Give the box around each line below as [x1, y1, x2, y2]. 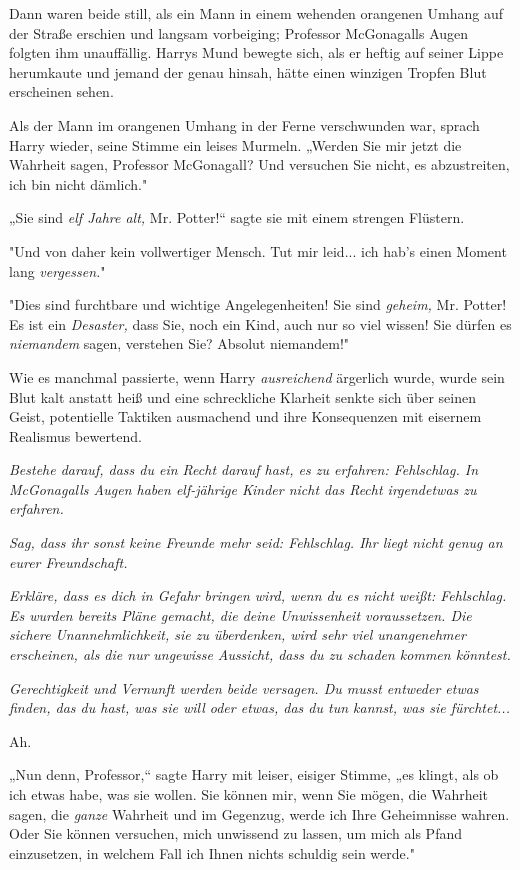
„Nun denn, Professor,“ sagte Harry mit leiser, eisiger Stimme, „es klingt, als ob [9, 764, 499, 785]
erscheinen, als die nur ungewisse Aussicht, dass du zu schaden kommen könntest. [9, 644, 511, 665]
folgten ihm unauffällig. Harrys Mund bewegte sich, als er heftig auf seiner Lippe [9, 42, 504, 63]
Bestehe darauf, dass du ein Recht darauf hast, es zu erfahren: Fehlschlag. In [9, 459, 479, 480]
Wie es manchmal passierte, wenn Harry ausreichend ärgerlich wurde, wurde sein [9, 366, 505, 387]
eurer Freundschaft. [9, 551, 128, 572]
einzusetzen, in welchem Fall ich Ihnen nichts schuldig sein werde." [9, 842, 415, 863]
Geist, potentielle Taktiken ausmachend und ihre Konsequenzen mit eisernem [9, 406, 482, 427]
